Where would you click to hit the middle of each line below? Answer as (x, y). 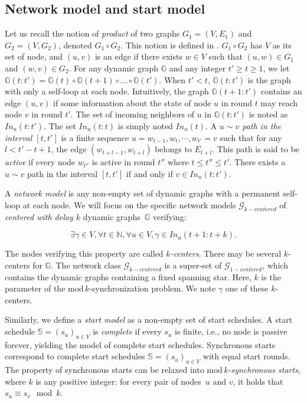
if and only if (149, 173)
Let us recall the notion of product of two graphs (92, 33)
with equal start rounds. (246, 356)
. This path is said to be (256, 149)
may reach (279, 102)
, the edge (69, 149)
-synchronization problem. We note (153, 288)
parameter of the (35, 288)
